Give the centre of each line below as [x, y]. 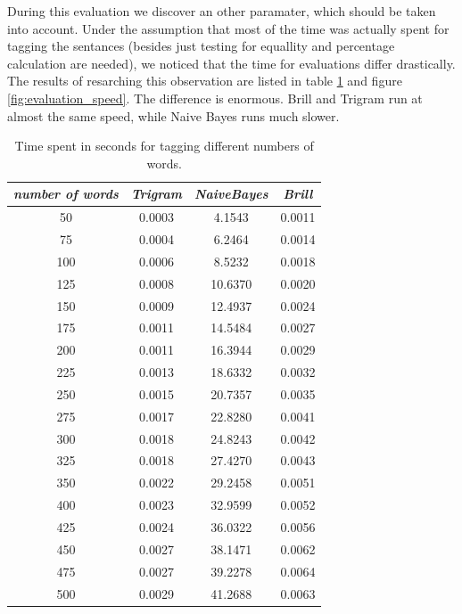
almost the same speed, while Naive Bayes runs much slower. [173, 115]
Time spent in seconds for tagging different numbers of [164, 146]
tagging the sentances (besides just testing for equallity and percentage [201, 46]
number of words [66, 194]
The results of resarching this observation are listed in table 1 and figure [205, 81]
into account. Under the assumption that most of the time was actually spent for [228, 28]
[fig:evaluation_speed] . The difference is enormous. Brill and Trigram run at [215, 98]
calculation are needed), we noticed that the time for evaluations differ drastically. [231, 63]
